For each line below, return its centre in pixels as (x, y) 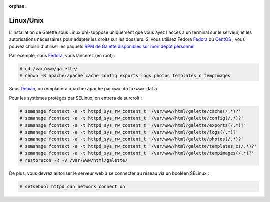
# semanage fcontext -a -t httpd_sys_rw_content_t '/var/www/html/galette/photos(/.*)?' (132, 139)
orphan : (18, 6)
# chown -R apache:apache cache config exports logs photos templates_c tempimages (125, 76)
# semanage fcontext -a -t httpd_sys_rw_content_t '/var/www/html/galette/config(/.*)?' (132, 118)
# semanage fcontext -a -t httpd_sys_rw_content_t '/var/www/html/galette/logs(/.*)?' (129, 132)
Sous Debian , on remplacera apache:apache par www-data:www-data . (84, 89)
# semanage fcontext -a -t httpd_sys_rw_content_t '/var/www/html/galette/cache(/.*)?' (130, 111)
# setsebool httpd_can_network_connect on (72, 186)
